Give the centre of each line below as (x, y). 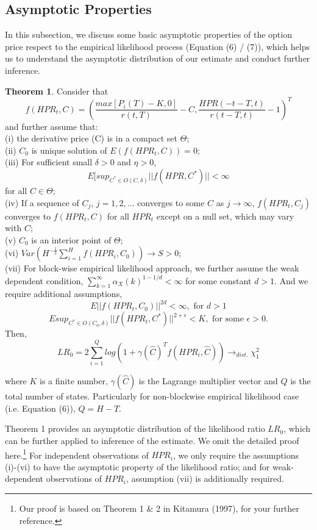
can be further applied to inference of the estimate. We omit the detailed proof (152, 440)
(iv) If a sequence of (42, 202)
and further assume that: (52, 126)
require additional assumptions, (64, 294)
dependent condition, (44, 280)
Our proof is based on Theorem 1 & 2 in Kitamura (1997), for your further (159, 508)
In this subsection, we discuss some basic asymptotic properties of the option (148, 34)
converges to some (171, 202)
